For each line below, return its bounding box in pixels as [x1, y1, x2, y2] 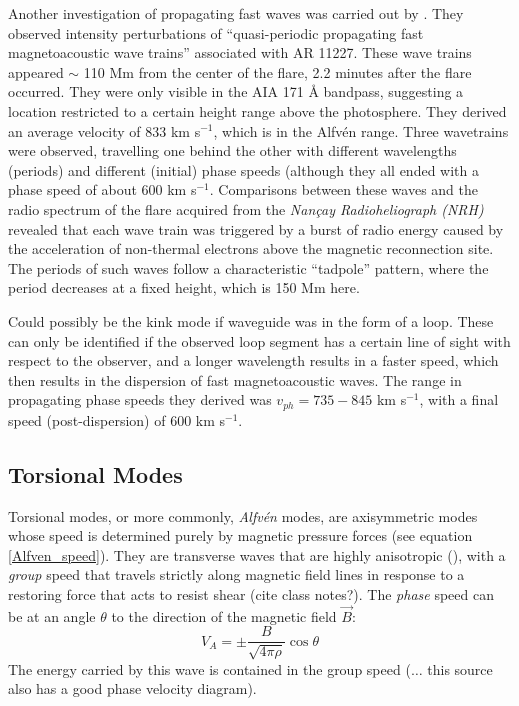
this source [427, 658, 493, 679]
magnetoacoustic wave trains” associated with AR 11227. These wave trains [8, 42, 472, 63]
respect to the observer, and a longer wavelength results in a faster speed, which [8, 350, 499, 371]
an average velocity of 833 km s [8, 120, 201, 141]
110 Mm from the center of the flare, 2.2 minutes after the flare [83, 61, 472, 82]
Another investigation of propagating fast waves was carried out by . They [8, 3, 464, 23]
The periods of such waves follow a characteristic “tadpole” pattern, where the [8, 257, 489, 278]
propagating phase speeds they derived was [8, 389, 272, 410]
